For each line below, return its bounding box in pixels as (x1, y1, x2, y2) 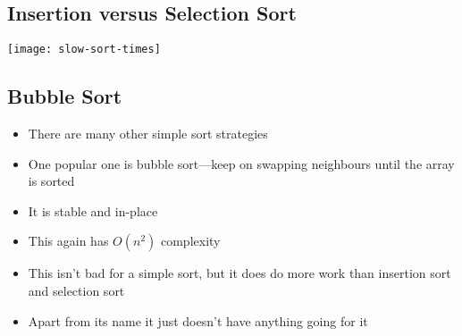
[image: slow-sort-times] (7, 43, 161, 56)
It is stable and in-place (28, 201, 158, 220)
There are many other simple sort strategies (28, 124, 268, 143)
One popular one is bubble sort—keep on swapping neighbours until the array (28, 154, 455, 172)
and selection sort (28, 281, 125, 300)
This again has (28, 231, 109, 250)
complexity (160, 231, 221, 250)
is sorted (28, 172, 75, 190)
